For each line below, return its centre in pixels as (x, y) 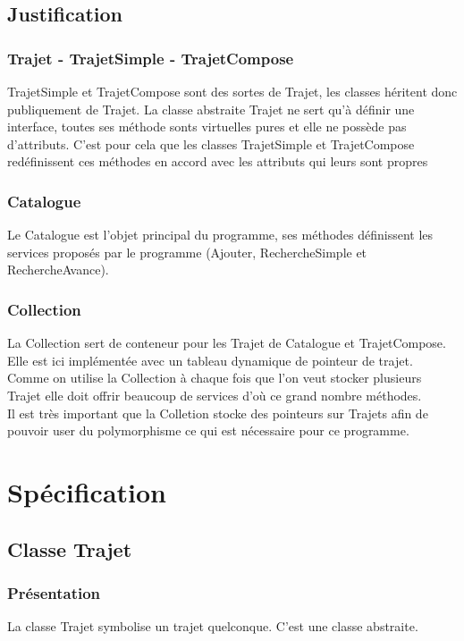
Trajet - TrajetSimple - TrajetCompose (151, 58)
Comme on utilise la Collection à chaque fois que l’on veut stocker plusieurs (215, 378)
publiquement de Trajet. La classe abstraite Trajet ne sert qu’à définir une (211, 109)
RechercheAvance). (58, 270)
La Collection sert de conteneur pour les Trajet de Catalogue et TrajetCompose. (227, 343)
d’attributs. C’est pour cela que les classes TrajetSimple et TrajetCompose (211, 143)
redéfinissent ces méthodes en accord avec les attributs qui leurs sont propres (218, 161)
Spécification (87, 491)
